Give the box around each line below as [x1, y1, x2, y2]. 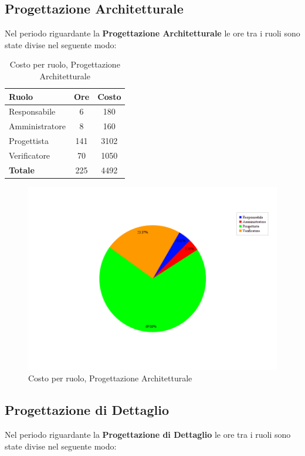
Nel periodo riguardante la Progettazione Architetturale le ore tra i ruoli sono [5, 27, 300, 39]
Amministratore [9, 120, 66, 132]
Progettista [9, 135, 49, 147]
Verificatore [9, 149, 50, 161]
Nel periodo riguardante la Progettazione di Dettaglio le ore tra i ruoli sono [5, 428, 291, 441]
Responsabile [9, 105, 56, 118]
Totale [9, 163, 35, 176]
